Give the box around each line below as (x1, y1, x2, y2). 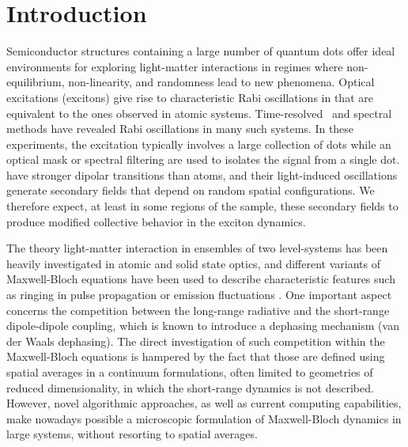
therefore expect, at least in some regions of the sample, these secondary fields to (6, 198, 399, 214)
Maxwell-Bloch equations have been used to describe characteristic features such (6, 271, 395, 287)
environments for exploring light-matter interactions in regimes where (6, 58, 343, 74)
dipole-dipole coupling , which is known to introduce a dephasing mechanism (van (6, 317, 399, 334)
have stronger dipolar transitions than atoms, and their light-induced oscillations (6, 166, 398, 183)
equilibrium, (6, 74, 65, 90)
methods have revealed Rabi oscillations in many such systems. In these (6, 120, 354, 137)
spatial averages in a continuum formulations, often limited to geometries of (6, 364, 373, 380)
